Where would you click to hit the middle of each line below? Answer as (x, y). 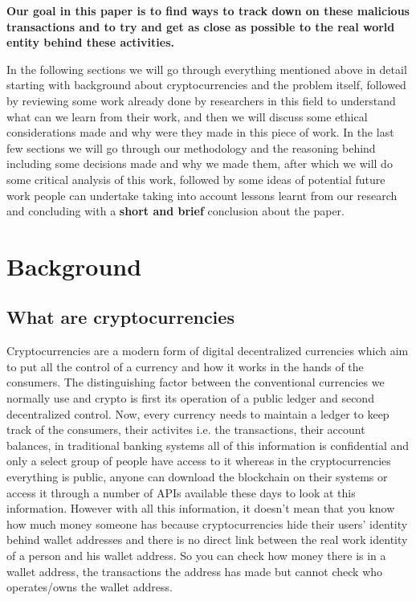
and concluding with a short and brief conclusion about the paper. (175, 211)
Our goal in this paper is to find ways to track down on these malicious (208, 10)
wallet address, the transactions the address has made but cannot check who (195, 571)
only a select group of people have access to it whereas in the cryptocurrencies (199, 461)
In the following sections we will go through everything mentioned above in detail (207, 69)
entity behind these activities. (90, 42)
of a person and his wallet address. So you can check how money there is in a (196, 556)
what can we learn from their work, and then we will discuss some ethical (187, 116)
